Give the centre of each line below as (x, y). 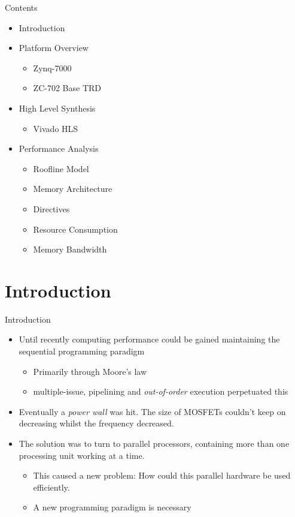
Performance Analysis (59, 148)
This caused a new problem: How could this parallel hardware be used (162, 475)
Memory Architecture (73, 189)
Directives (51, 208)
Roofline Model (61, 168)
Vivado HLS (56, 128)
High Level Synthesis (57, 108)
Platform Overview (54, 48)
